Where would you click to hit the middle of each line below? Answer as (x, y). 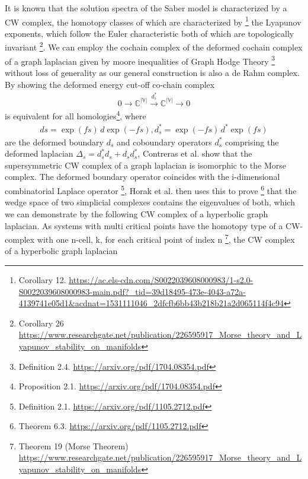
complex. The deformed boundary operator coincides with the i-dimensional (142, 177)
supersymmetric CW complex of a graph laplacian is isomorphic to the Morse (146, 165)
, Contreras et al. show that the (195, 153)
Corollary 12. (42, 279)
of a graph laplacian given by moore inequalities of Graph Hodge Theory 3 (140, 60)
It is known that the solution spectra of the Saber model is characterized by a (146, 8)
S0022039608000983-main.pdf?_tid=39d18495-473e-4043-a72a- (132, 291)
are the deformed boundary (54, 142)
